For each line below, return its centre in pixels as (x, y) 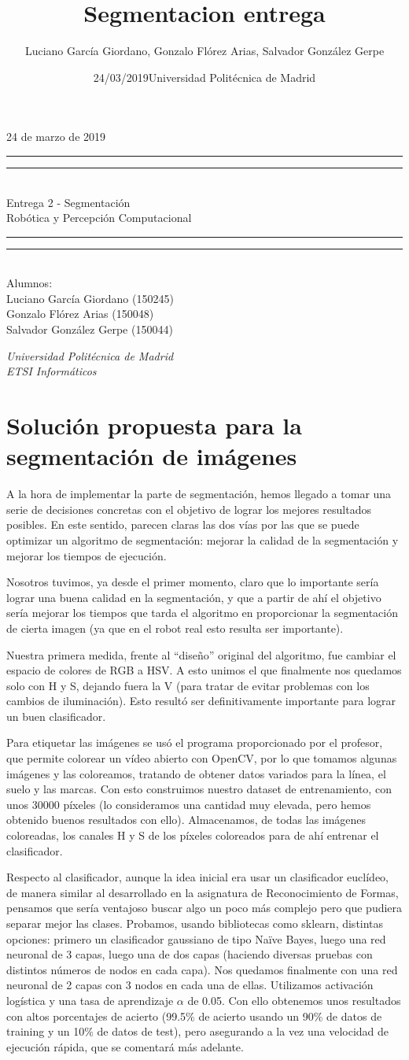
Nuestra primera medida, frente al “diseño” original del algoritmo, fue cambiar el (201, 654)
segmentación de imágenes (152, 456)
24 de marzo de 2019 (56, 137)
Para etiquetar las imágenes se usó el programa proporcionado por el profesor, (195, 742)
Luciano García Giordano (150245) (90, 298)
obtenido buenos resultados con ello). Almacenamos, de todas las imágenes (186, 820)
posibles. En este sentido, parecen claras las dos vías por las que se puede (183, 524)
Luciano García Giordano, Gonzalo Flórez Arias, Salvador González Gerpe (204, 51)
